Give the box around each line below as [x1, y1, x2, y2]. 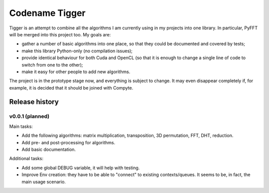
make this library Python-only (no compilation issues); [21, 48, 133, 54]
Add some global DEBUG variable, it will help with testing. [21, 165, 140, 171]
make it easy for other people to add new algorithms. [21, 69, 131, 75]
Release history [9, 97, 59, 106]
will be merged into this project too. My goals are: [9, 31, 111, 37]
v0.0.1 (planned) [9, 113, 50, 120]
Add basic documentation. [21, 147, 76, 152]
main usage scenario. [21, 179, 66, 185]
